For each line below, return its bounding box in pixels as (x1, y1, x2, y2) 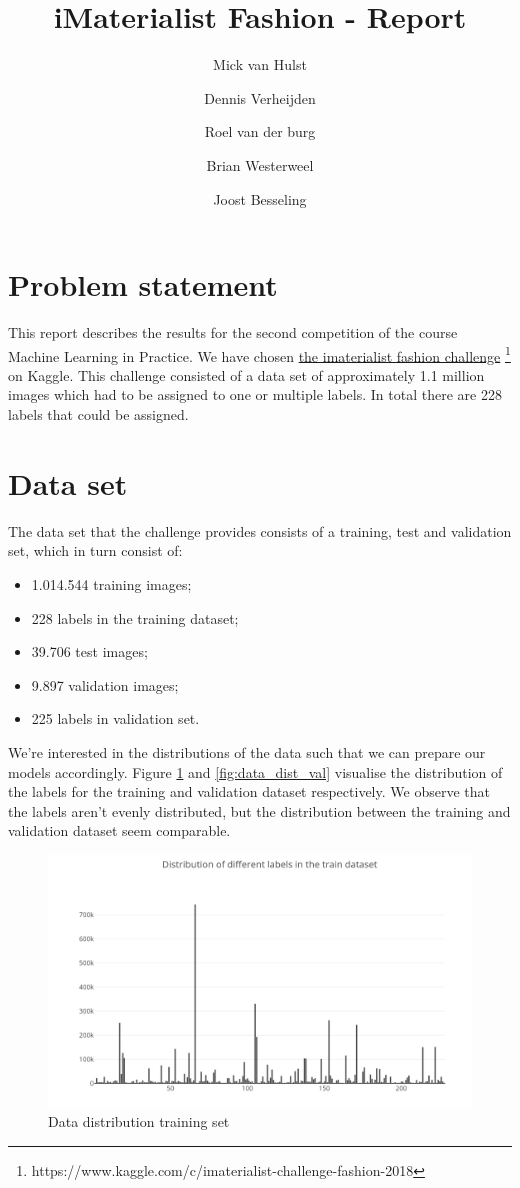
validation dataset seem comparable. (8, 820, 231, 841)
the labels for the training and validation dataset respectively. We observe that (8, 781, 490, 802)
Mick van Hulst (213, 54, 307, 75)
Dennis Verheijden (204, 87, 316, 108)
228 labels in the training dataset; (31, 607, 239, 628)
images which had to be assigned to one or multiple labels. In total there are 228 (8, 384, 502, 405)
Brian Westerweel (206, 154, 314, 175)
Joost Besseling (213, 188, 307, 209)
